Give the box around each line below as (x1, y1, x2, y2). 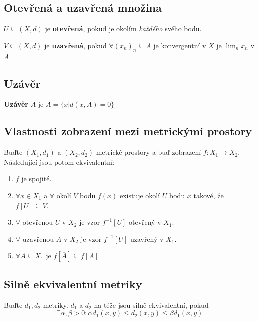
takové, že (193, 190, 224, 200)
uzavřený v (130, 233, 164, 244)
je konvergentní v (153, 40, 206, 50)
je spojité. (21, 173, 52, 184)
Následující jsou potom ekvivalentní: (4, 156, 115, 167)
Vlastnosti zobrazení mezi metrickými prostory (4, 123, 252, 139)
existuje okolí (119, 190, 160, 200)
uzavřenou (22, 233, 54, 244)
